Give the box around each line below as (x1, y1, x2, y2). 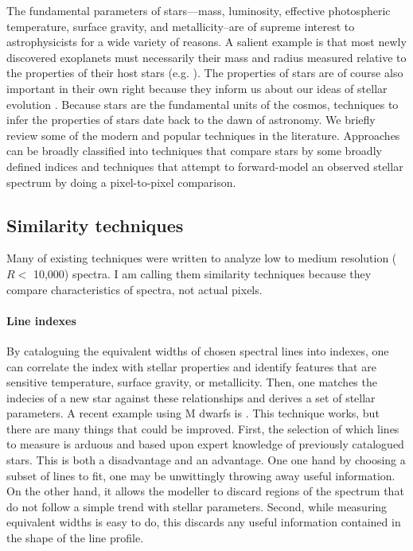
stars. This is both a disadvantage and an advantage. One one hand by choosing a (6, 452, 406, 468)
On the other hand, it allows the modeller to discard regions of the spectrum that (6, 483, 404, 499)
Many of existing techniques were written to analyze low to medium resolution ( (6, 250, 397, 266)
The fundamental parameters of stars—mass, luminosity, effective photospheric (6, 2, 391, 18)
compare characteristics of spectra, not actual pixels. (6, 281, 263, 297)
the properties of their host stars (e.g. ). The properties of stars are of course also (6, 64, 403, 81)
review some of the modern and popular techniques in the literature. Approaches (6, 126, 400, 143)
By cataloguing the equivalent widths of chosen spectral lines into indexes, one (6, 342, 389, 359)
